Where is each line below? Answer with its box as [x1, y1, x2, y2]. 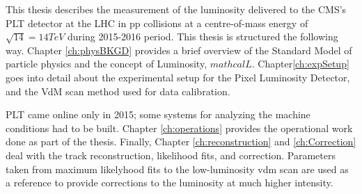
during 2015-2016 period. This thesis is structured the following [67, 29, 338, 44]
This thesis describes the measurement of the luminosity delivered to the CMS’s [6, 2, 347, 16]
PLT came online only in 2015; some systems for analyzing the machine [6, 107, 310, 122]
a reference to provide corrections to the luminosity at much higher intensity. [6, 175, 333, 190]
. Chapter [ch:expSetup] [251, 56, 349, 71]
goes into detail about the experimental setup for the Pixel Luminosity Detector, [6, 70, 350, 84]
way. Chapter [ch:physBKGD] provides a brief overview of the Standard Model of [6, 42, 352, 57]
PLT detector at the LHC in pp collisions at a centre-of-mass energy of [6, 15, 308, 30]
